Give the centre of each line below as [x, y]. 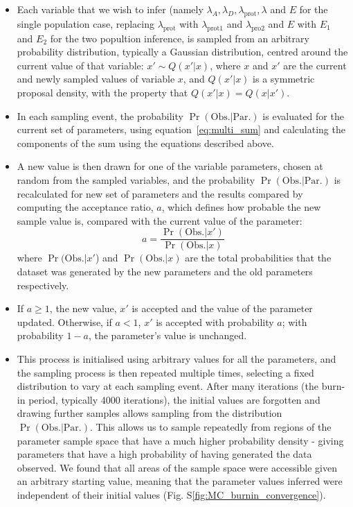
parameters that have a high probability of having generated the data [164, 454]
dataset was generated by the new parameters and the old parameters [165, 271]
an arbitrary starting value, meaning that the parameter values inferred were [180, 481]
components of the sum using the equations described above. [145, 143]
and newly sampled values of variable [96, 79]
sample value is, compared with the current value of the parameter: [160, 220]
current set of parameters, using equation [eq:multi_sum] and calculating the [181, 129]
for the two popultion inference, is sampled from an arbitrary [180, 38]
